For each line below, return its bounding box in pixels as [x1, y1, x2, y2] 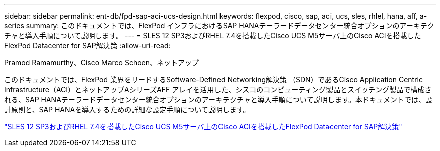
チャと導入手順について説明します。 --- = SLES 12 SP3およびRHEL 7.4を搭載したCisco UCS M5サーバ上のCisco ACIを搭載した [4, 31, 421, 40]
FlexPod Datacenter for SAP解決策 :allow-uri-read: [4, 41, 171, 50]
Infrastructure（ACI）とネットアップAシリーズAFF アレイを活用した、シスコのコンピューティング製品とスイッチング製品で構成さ [4, 85, 432, 94]
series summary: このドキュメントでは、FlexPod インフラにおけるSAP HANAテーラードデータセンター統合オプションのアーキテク [4, 21, 434, 30]
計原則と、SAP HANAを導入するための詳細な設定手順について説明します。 [4, 105, 250, 114]
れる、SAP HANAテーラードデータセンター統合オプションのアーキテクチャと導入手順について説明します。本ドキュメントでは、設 [4, 95, 432, 104]
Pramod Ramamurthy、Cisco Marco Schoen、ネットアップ [4, 58, 199, 67]
